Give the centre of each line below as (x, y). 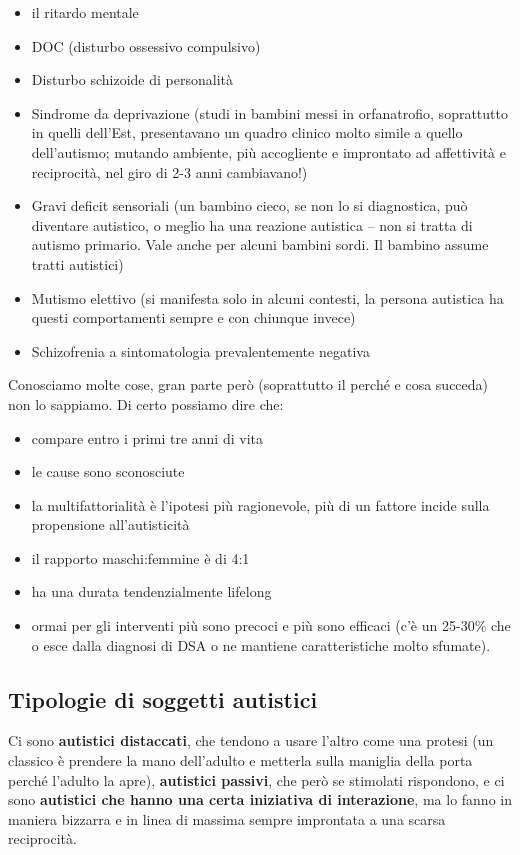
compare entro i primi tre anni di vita (147, 437)
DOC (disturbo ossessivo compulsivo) (146, 45)
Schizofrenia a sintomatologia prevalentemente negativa (200, 350)
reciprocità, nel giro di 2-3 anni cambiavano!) (169, 171)
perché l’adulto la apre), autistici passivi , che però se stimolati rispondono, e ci (256, 779)
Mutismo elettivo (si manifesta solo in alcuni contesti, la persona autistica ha (267, 297)
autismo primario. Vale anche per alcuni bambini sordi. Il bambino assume (260, 244)
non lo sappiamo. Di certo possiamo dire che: (146, 403)
